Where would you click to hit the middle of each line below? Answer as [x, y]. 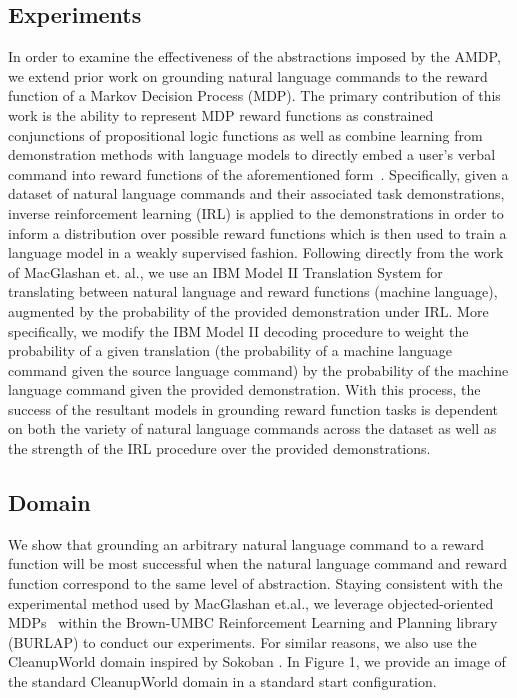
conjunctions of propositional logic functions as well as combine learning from [245, 134]
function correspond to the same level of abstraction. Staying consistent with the [255, 583]
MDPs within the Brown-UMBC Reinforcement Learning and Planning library [253, 622]
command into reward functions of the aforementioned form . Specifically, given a [258, 173]
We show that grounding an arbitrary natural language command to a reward [246, 543]
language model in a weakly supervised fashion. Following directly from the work [256, 252]
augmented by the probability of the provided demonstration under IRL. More [248, 310]
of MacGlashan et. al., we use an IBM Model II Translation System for [225, 271]
